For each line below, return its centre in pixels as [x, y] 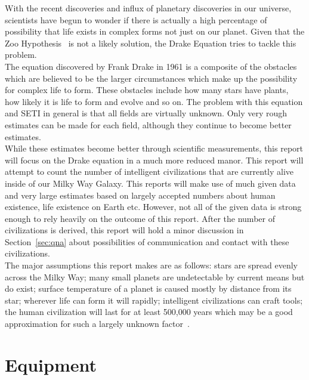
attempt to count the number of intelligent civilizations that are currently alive [149, 172]
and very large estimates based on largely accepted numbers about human [140, 195]
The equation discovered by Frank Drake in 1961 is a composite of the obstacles [151, 66]
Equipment [51, 364]
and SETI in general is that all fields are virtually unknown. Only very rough [146, 113]
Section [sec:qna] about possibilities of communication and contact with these [147, 241]
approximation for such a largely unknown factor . [97, 324]
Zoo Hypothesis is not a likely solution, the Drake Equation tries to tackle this [151, 43]
